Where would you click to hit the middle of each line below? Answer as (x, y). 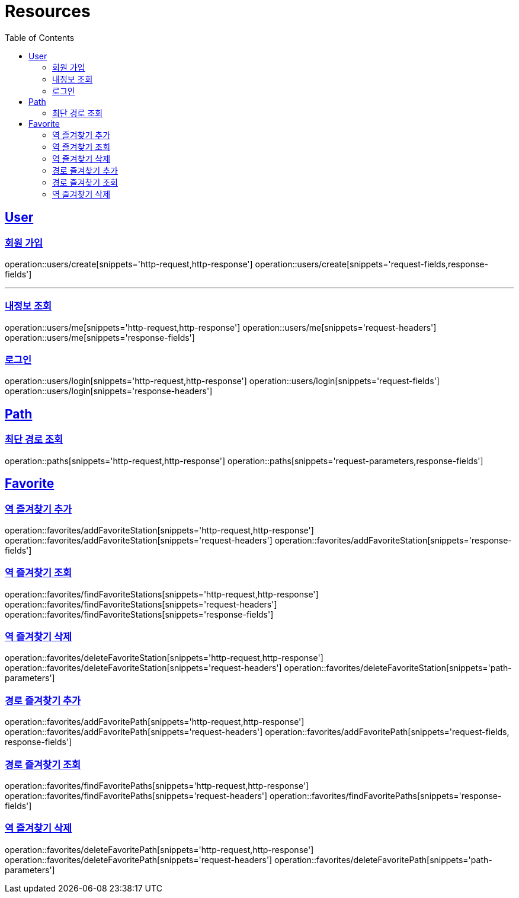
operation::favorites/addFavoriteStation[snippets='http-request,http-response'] (159, 530)
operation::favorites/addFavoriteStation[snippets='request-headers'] (139, 540)
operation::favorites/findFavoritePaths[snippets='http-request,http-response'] (157, 785)
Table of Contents (40, 37)
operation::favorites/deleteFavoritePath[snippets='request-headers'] (139, 859)
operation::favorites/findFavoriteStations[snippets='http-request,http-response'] (162, 594)
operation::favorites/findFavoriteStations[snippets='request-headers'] (141, 604)
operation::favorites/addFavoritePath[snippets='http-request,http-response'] (155, 722)
